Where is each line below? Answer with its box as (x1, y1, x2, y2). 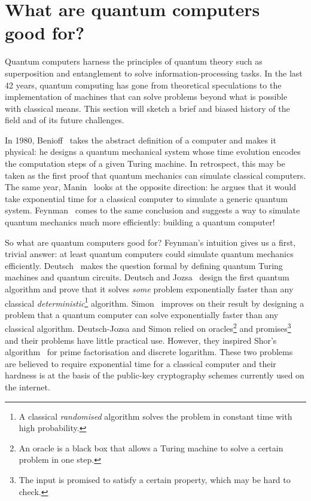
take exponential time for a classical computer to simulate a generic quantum (5, 192, 288, 204)
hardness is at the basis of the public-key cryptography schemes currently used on (5, 369, 304, 381)
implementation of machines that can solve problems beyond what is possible (5, 90, 288, 103)
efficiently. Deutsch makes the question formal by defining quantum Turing (5, 259, 283, 271)
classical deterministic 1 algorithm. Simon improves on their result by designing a (5, 295, 304, 309)
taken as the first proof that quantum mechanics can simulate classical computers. (5, 169, 306, 181)
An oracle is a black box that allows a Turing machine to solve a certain (19, 441, 283, 454)
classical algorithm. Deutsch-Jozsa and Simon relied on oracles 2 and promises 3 (5, 320, 291, 335)
